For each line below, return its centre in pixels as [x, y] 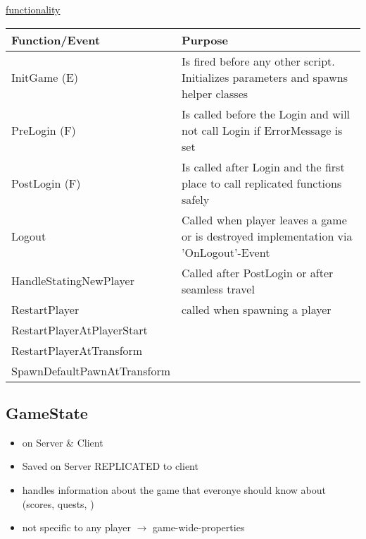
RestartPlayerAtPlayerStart [80, 329]
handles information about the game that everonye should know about [174, 489]
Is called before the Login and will [266, 114]
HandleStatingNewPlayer [73, 281]
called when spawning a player [257, 309]
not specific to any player [76, 527]
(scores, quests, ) [58, 503]
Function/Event [56, 40]
